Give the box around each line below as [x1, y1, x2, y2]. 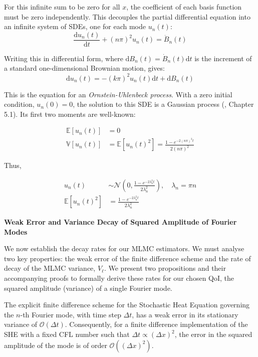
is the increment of [194, 53, 252, 63]
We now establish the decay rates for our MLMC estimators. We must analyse [4, 243, 244, 254]
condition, [4, 99, 35, 109]
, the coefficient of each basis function [126, 2, 242, 12]
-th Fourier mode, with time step [20, 309, 121, 319]
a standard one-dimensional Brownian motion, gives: [4, 63, 165, 73]
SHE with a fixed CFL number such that [4, 329, 130, 339]
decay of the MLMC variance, [4, 263, 96, 273]
